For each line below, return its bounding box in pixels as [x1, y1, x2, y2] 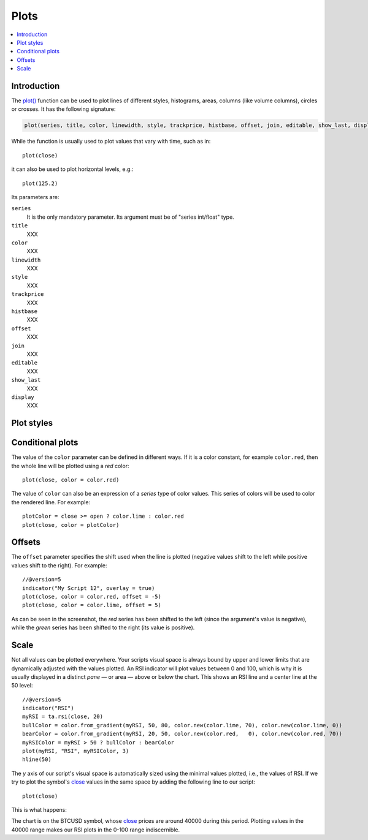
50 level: [11, 682, 33, 689]
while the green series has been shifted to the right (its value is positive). [11, 624, 195, 631]
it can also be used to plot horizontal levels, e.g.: [11, 165, 134, 173]
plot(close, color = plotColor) [22, 521, 120, 528]
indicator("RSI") [22, 705, 74, 712]
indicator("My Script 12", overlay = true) [22, 585, 155, 591]
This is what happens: [11, 806, 67, 813]
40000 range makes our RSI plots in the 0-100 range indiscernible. [11, 826, 180, 833]
